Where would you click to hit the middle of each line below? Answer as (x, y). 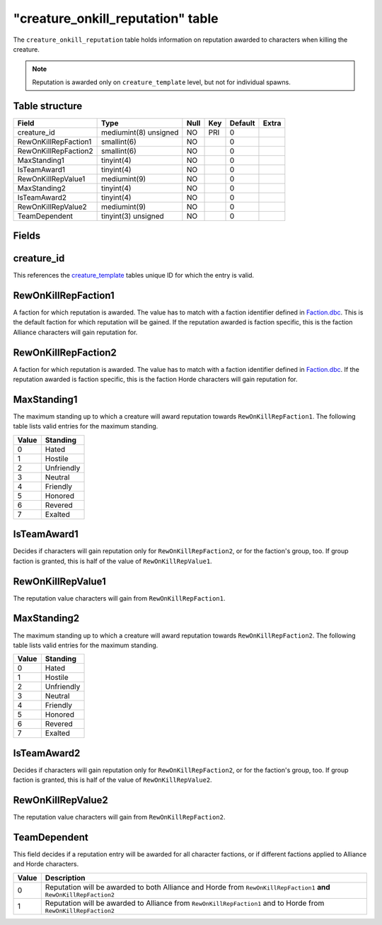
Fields (27, 236)
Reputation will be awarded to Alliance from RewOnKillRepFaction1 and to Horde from (185, 903)
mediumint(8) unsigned (140, 132)
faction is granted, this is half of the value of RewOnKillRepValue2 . (112, 780)
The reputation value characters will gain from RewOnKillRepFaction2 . (119, 817)
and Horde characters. (46, 864)
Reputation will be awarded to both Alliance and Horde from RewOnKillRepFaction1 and (187, 887)
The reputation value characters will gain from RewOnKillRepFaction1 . (119, 598)
